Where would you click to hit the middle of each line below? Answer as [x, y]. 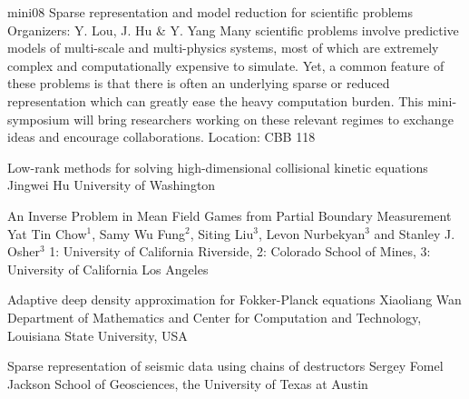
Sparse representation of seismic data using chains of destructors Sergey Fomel [225, 366]
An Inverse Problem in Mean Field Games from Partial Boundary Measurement [230, 215]
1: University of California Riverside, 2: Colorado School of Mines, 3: [240, 251]
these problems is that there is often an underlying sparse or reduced [199, 83]
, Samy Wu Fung [139, 233]
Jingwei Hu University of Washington [112, 185]
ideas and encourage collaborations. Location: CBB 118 [161, 137]
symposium [39, 119]
